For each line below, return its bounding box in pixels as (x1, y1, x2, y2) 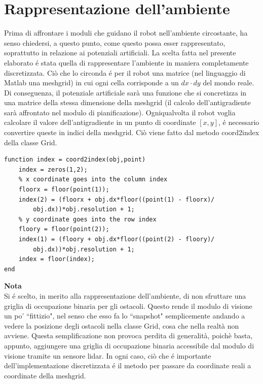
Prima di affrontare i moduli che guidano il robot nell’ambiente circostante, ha (4, 27, 248, 38)
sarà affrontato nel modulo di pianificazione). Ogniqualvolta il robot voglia (4, 107, 236, 117)
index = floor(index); (18, 255, 95, 263)
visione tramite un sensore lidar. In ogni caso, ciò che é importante (4, 350, 211, 361)
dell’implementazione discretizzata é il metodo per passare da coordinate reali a (4, 360, 251, 371)
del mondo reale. (203, 77, 254, 88)
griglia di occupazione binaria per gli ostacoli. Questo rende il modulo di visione (4, 300, 252, 311)
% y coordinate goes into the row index (18, 215, 157, 223)
